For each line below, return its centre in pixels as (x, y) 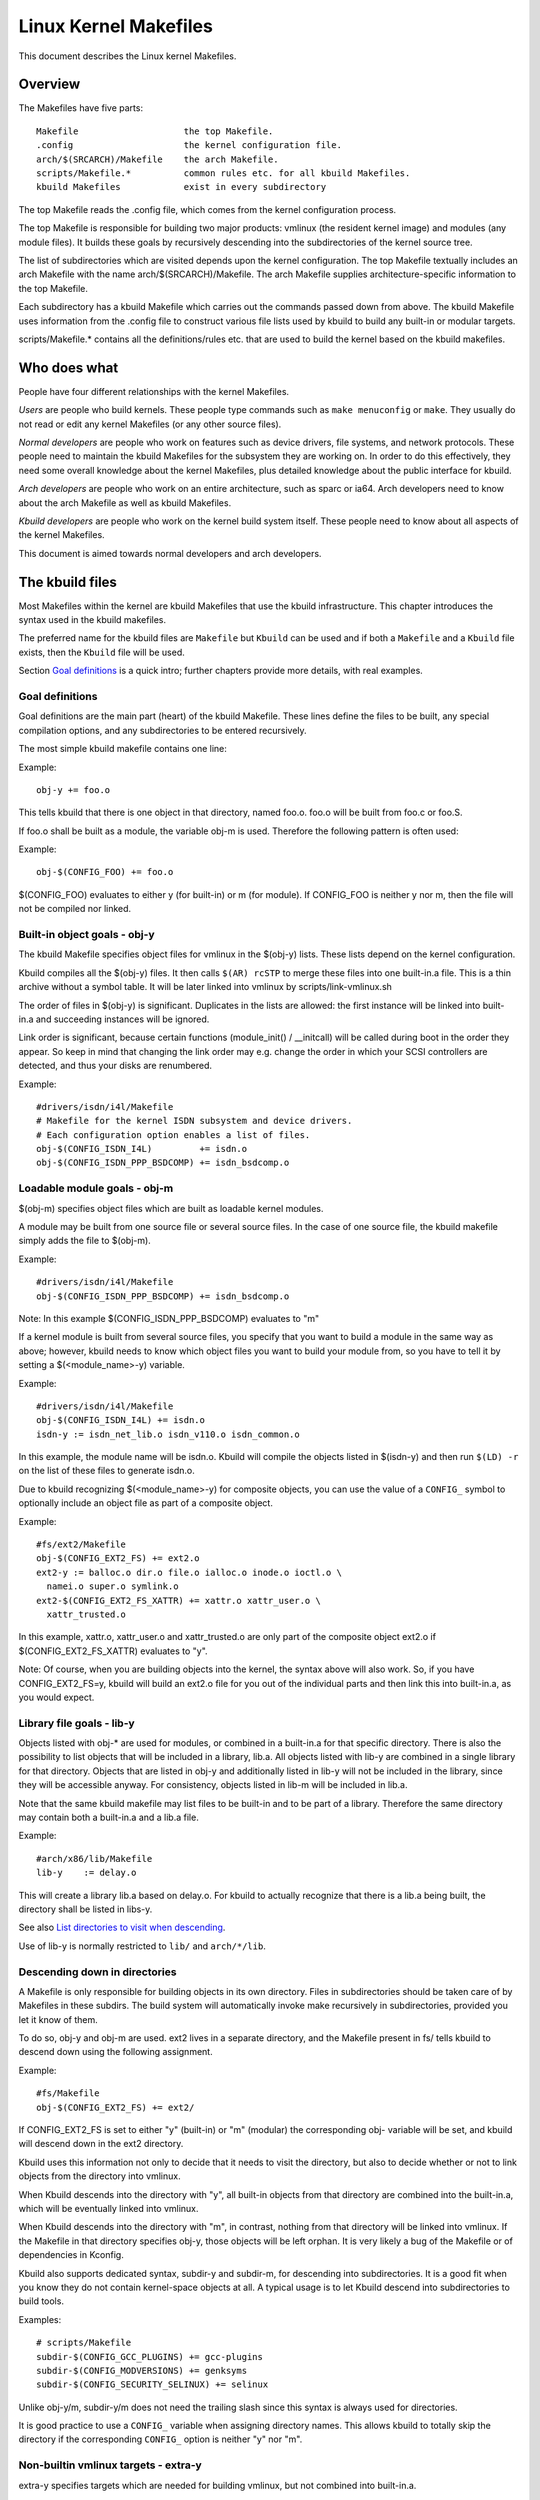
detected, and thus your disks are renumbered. (115, 1066)
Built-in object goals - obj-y (86, 935)
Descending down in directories (97, 1972)
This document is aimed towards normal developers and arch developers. (170, 553)
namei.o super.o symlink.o (112, 1586)
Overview (49, 84)
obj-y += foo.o (73, 789)
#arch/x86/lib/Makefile (94, 1858)
